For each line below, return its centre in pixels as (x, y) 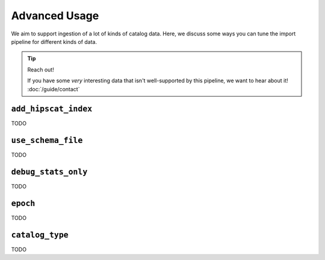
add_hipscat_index (52, 109)
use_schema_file (47, 141)
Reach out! (41, 70)
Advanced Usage (55, 16)
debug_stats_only (49, 172)
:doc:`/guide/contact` (54, 89)
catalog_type (40, 235)
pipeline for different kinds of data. (54, 41)
